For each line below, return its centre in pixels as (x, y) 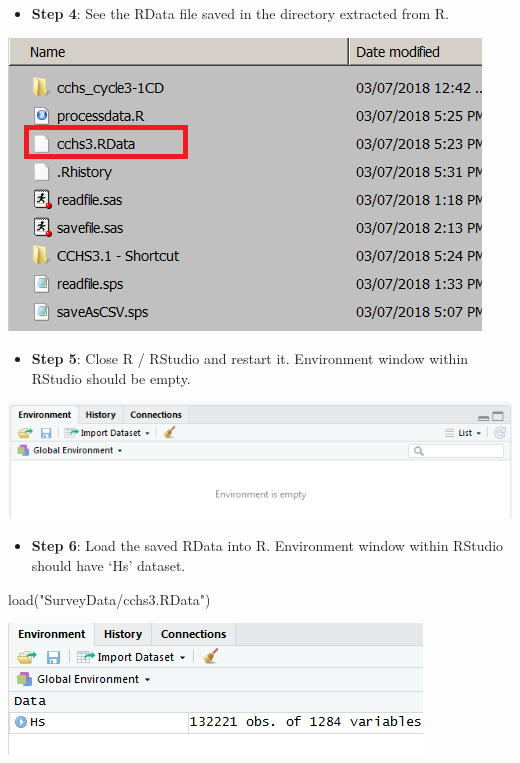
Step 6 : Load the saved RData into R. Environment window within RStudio (267, 545)
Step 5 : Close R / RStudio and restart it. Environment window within (250, 358)
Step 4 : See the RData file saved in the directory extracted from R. (240, 13)
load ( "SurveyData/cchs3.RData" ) (109, 598)
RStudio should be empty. (111, 377)
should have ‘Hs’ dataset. (108, 564)
